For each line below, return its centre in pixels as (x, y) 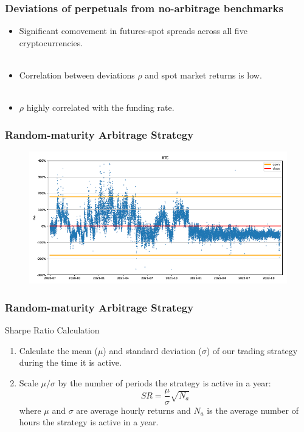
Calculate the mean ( (58, 350)
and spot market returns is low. (203, 75)
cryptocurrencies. (51, 42)
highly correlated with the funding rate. (100, 107)
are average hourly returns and (133, 410)
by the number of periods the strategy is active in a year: (164, 382)
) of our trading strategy (252, 350)
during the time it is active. (70, 362)
